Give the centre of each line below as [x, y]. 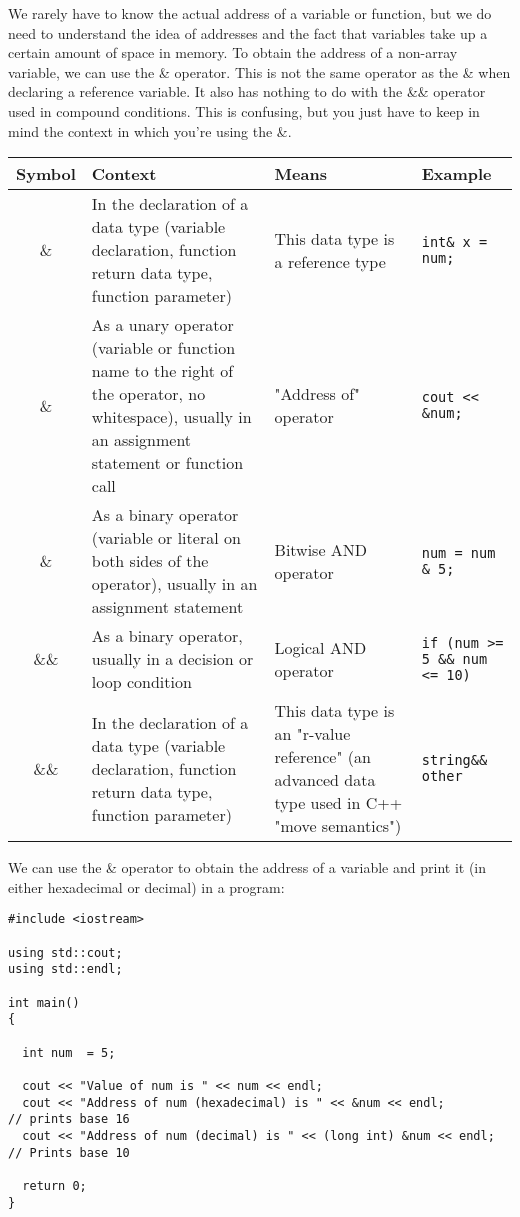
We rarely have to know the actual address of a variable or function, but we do [250, 13]
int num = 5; [69, 1052]
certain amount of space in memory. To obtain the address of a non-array [233, 52]
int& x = [454, 241]
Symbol [46, 174]
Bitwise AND [321, 549]
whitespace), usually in [171, 417]
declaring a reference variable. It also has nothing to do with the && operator [247, 91]
